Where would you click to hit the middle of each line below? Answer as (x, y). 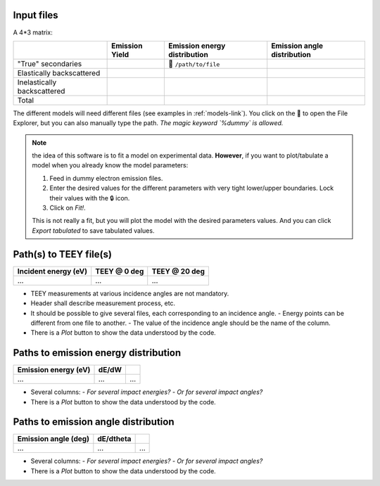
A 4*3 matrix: (33, 32)
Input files (36, 15)
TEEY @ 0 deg (120, 271)
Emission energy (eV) (54, 370)
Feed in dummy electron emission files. (106, 178)
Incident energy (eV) (52, 271)
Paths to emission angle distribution (94, 422)
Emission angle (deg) (53, 439)
